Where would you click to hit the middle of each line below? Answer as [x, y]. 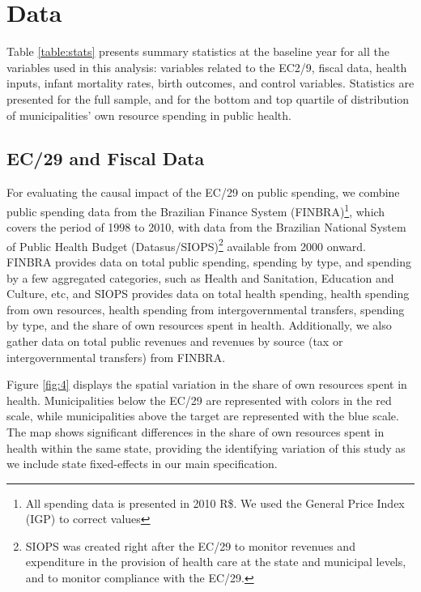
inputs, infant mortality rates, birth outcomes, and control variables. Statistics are [210, 83]
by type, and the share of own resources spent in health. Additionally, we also [199, 325]
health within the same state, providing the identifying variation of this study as [206, 447]
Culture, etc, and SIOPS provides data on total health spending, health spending [208, 294]
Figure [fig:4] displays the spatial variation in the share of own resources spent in [207, 384]
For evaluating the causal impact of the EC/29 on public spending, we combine [203, 192]
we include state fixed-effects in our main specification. [142, 464]
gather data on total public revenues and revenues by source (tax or [175, 341]
